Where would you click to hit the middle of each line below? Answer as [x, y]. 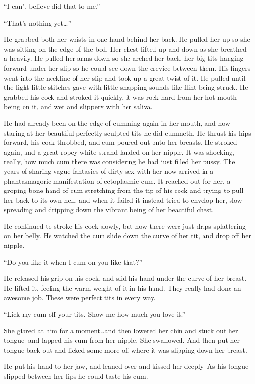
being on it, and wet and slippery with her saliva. [78, 106]
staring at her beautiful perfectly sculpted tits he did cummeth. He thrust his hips [127, 132]
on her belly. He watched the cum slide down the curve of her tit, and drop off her [127, 235]
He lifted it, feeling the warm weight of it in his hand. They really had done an [123, 288]
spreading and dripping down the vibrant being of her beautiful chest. [109, 209]
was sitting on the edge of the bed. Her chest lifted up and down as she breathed [125, 48]
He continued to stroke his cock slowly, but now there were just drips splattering [125, 226]
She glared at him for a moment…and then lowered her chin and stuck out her [121, 330]
